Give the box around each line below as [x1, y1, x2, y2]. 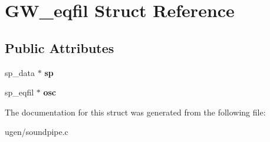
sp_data [5, 66, 35, 78]
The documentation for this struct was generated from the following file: [5, 105, 266, 118]
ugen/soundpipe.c [5, 126, 68, 138]
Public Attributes [5, 38, 114, 57]
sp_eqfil [5, 86, 34, 98]
